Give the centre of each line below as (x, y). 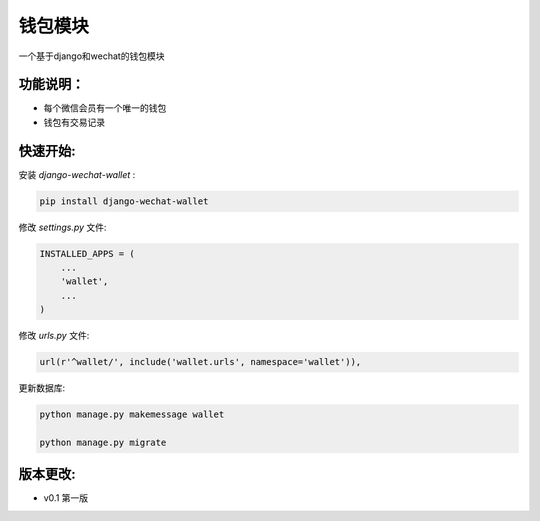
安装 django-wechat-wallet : (77, 174)
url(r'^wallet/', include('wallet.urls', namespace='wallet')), (200, 362)
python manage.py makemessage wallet (132, 414)
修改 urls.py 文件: (54, 336)
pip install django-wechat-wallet (124, 201)
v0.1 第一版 (66, 498)
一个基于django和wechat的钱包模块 (91, 56)
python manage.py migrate (103, 442)
